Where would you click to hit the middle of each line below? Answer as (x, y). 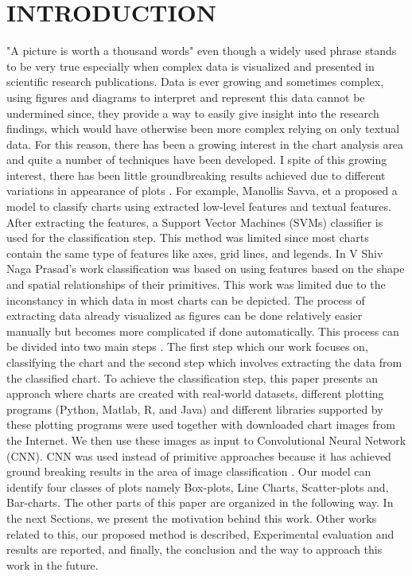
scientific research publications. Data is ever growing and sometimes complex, (195, 82)
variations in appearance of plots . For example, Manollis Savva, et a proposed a (202, 191)
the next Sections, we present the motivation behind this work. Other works (192, 518)
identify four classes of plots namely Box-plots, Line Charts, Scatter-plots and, (198, 486)
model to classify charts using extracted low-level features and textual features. (199, 206)
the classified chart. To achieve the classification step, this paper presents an (192, 378)
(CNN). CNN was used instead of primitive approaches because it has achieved (199, 455)
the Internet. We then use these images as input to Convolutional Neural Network (206, 440)
